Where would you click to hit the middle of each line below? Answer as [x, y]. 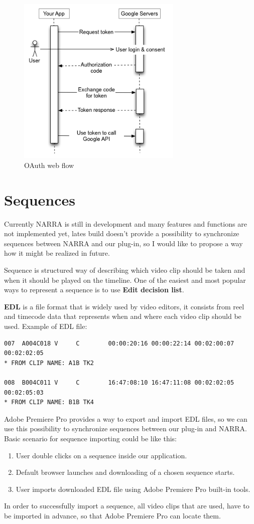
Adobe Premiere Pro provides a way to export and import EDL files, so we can [126, 418]
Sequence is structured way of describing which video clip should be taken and [125, 270]
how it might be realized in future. [57, 253]
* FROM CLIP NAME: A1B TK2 [49, 363]
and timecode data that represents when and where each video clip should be [123, 316]
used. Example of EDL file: [46, 326]
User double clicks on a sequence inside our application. [101, 455]
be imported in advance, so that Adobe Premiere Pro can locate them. [112, 515]
